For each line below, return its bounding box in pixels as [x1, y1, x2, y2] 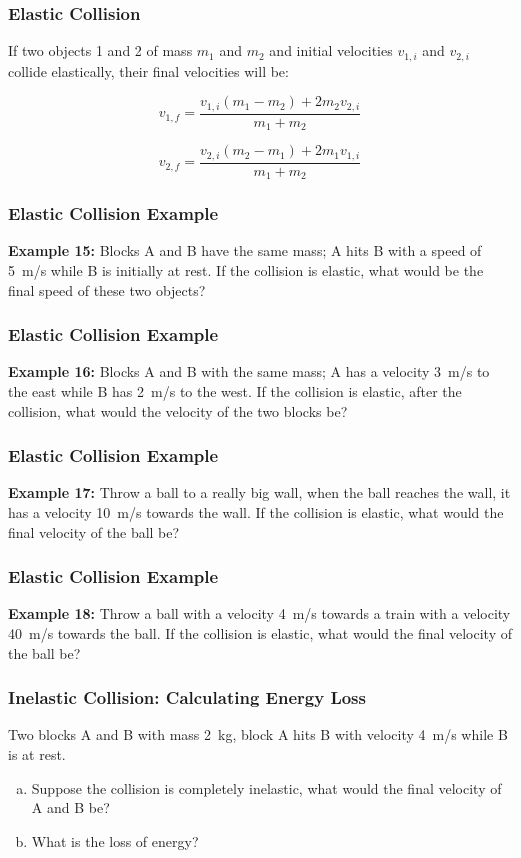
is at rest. [8, 743, 66, 764]
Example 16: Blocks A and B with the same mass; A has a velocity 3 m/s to [8, 361, 490, 382]
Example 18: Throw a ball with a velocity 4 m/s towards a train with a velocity [8, 603, 511, 624]
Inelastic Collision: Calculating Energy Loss [8, 685, 366, 710]
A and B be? [31, 797, 110, 818]
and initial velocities [269, 40, 393, 61]
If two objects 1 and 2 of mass [8, 40, 193, 61]
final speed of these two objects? [8, 279, 206, 300]
